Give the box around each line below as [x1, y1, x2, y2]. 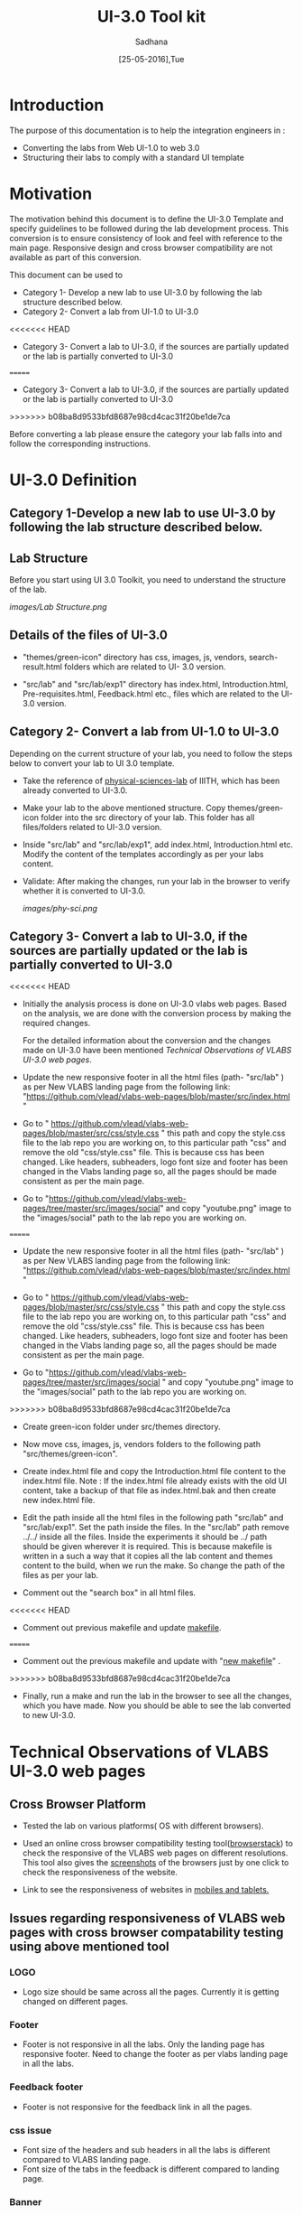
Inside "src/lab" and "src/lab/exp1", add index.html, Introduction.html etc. [22, 838, 294, 850]
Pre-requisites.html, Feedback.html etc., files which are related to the [22, 688, 279, 699]
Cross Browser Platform [9, 1797, 147, 1812]
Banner [9, 2195, 42, 2208]
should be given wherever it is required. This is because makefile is [22, 1541, 272, 1552]
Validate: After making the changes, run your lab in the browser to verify [22, 875, 290, 886]
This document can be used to [9, 269, 124, 280]
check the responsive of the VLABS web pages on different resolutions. [22, 1847, 288, 1858]
